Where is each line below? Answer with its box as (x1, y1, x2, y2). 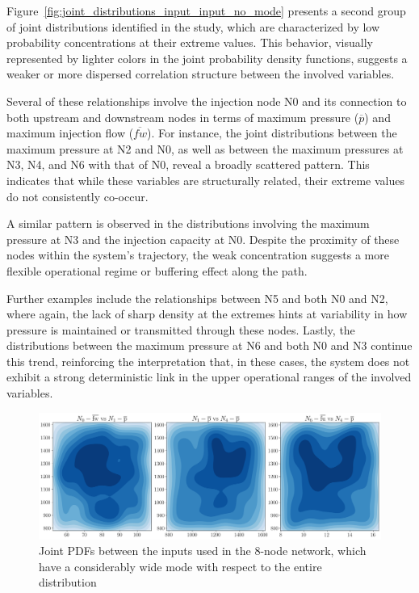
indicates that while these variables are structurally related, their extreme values (6, 171, 404, 188)
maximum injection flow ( (6, 124, 134, 141)
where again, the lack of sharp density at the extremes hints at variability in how (6, 305, 408, 322)
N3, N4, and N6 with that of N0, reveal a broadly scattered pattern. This (6, 156, 370, 173)
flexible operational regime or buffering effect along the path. (6, 262, 308, 279)
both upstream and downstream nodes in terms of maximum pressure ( (6, 108, 359, 125)
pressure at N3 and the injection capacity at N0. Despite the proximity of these (6, 230, 400, 247)
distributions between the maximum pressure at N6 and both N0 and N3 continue (6, 337, 413, 354)
